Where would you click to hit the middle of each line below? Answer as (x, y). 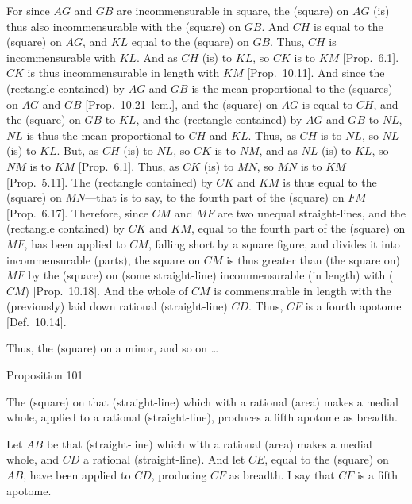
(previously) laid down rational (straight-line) (117, 306)
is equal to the (348, 26)
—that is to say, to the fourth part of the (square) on (215, 197)
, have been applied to (77, 475)
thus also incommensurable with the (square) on (124, 26)
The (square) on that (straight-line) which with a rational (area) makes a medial (202, 401)
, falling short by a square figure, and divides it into (274, 243)
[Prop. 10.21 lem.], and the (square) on (181, 104)
